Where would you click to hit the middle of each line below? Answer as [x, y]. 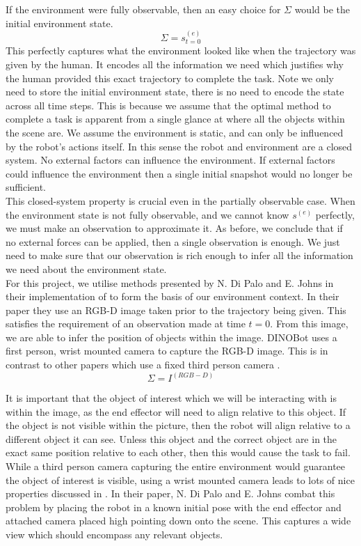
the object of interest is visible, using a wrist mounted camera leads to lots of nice [180, 479]
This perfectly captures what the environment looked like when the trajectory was [181, 50]
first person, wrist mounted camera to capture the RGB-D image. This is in [167, 351]
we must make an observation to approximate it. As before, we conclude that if [174, 228]
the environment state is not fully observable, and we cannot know [147, 214]
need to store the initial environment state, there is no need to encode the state [175, 92]
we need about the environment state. [86, 268]
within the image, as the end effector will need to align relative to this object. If [176, 411]
